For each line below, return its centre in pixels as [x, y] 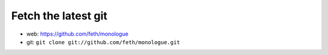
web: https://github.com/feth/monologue [77, 34]
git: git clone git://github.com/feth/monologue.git [103, 42]
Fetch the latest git [59, 16]
